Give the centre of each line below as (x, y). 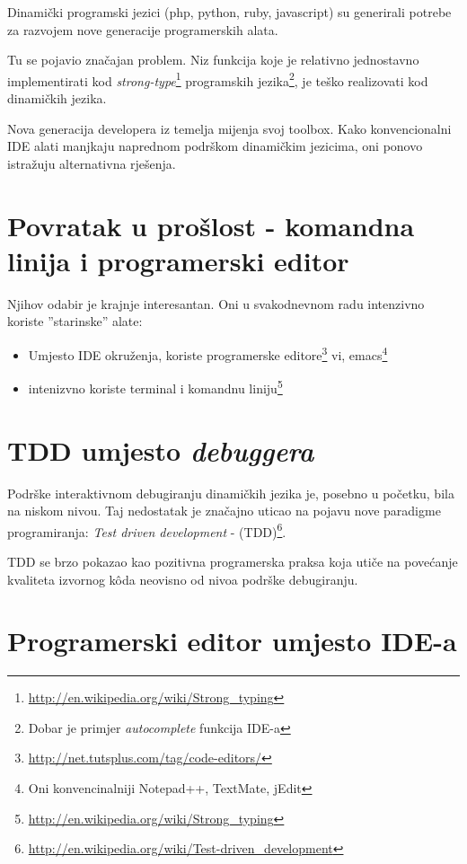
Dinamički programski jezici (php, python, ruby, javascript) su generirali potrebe (229, 12)
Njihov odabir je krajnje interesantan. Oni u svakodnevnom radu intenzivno (216, 303)
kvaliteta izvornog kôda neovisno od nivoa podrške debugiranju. (183, 579)
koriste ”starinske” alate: (75, 321)
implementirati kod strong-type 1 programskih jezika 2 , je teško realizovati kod (218, 79)
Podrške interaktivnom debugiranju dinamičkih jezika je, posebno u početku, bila (231, 493)
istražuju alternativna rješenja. (92, 163)
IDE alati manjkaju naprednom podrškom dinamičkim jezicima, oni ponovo (215, 146)
